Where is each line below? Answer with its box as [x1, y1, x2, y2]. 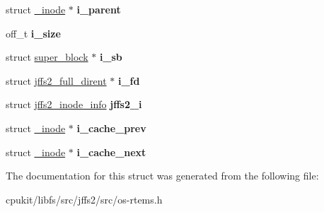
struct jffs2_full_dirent [6, 73, 107, 88]
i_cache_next [76, 144, 146, 159]
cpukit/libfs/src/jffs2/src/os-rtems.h [6, 192, 163, 206]
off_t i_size [6, 25, 61, 40]
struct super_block [6, 49, 88, 64]
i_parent [76, 2, 121, 16]
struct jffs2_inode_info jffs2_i [6, 97, 142, 112]
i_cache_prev [76, 120, 146, 135]
